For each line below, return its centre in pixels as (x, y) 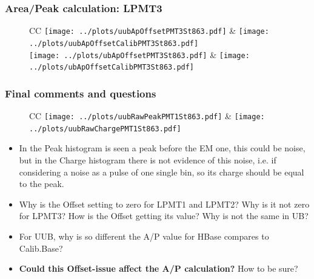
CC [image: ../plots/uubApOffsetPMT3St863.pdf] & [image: (149, 31)
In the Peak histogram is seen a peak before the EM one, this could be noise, (162, 148)
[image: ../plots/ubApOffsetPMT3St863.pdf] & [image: (139, 54)
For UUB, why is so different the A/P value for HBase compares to (144, 236)
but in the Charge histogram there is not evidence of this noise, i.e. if (148, 159)
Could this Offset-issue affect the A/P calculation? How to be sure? (159, 268)
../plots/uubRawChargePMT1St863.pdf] (105, 129)
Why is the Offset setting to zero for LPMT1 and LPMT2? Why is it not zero (164, 204)
